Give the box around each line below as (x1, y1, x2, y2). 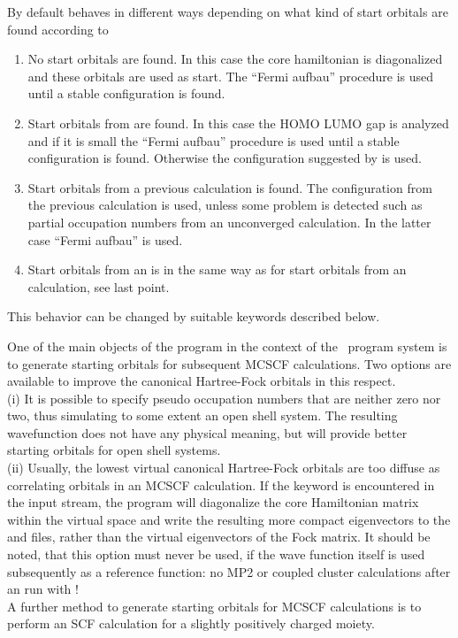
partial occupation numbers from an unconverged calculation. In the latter (27, 212, 431, 231)
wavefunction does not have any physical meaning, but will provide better (7, 423, 408, 442)
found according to (7, 19, 109, 38)
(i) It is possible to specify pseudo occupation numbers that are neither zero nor (7, 388, 441, 407)
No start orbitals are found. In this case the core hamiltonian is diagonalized (27, 50, 443, 68)
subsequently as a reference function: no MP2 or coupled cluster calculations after (7, 562, 451, 580)
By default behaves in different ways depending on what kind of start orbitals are (7, 3, 448, 20)
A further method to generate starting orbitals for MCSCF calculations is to (7, 596, 422, 615)
